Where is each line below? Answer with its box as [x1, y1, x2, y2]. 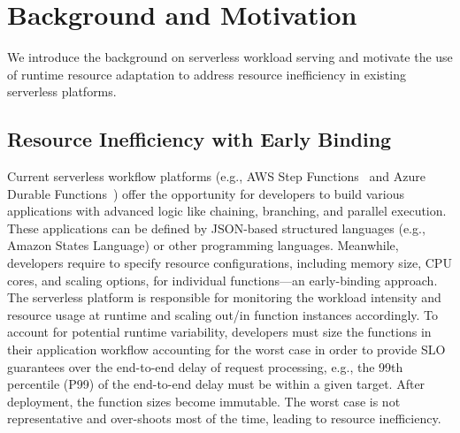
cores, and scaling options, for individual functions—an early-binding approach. [7, 270, 438, 289]
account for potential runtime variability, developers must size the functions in [7, 323, 432, 341]
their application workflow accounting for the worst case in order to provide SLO [7, 340, 446, 359]
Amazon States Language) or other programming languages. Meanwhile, [7, 236, 399, 254]
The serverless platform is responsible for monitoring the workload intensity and [7, 288, 441, 307]
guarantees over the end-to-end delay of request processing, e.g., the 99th [7, 357, 403, 376]
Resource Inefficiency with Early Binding [7, 125, 392, 153]
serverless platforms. [7, 82, 117, 101]
